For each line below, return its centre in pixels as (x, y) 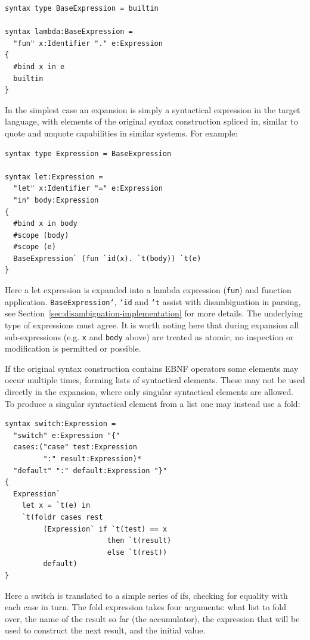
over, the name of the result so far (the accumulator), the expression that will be (152, 618)
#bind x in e (39, 66)
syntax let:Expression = (54, 177)
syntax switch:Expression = (61, 424)
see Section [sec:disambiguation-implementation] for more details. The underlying (154, 313)
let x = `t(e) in (56, 506)
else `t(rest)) (137, 552)
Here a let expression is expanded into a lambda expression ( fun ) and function (148, 290)
